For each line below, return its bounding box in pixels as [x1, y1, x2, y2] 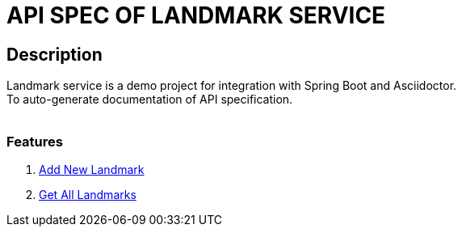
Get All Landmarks [39, 187, 136, 201]
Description [6, 44, 103, 65]
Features [6, 133, 63, 150]
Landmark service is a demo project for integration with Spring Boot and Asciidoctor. [6, 78, 457, 93]
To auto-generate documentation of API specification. [6, 92, 293, 107]
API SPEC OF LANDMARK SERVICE [6, 2, 386, 29]
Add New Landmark [39, 162, 145, 176]
